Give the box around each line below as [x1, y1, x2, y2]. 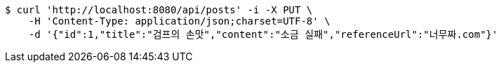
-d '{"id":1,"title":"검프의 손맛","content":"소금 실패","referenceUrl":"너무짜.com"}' [28, 29, 498, 40]
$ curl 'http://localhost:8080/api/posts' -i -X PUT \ [5, 4, 313, 15]
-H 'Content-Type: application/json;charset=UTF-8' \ [28, 15, 330, 27]
